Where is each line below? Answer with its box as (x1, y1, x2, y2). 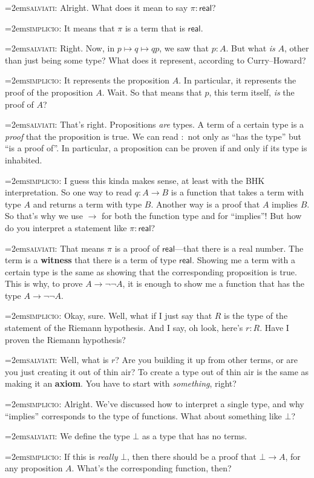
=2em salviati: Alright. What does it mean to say (5, 1, 188, 13)
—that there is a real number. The (175, 241, 304, 254)
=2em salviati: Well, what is (5, 353, 109, 366)
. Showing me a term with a (192, 254, 295, 266)
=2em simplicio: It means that (5, 21, 115, 34)
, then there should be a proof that (127, 450, 257, 462)
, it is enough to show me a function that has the (122, 277, 305, 290)
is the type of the (224, 309, 288, 322)
